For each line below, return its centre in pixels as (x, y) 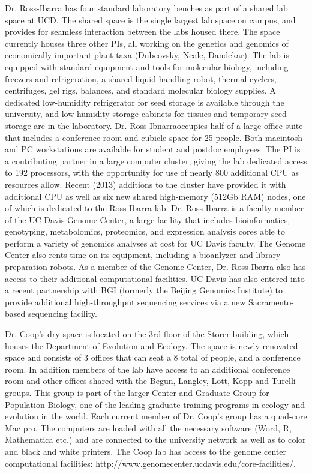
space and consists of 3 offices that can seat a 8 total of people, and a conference (153, 357)
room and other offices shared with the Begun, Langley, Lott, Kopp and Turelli (150, 381)
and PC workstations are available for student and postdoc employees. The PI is (153, 149)
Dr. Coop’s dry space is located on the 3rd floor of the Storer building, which (147, 334)
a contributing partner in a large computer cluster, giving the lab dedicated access (156, 160)
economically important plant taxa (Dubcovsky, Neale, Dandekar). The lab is (147, 55)
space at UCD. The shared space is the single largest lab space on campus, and (150, 19)
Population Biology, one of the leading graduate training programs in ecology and (155, 404)
